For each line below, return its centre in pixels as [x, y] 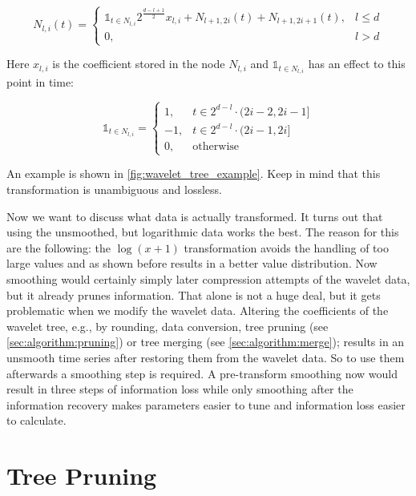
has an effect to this [357, 64]
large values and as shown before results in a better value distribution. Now [192, 263]
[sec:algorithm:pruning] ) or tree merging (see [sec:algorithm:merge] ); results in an [206, 342]
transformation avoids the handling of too [286, 247]
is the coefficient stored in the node [139, 64]
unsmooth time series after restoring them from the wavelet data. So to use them [206, 357]
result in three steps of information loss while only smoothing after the [180, 389]
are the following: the [59, 247]
